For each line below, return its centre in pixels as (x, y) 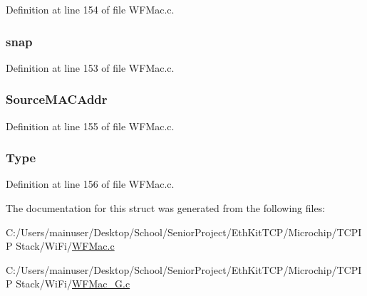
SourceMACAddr (57, 99)
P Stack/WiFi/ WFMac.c (60, 246)
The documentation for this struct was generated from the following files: (166, 208)
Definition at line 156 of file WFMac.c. (90, 184)
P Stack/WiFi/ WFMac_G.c (68, 284)
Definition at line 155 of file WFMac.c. (90, 126)
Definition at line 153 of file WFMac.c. (90, 67)
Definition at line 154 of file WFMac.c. (90, 9)
